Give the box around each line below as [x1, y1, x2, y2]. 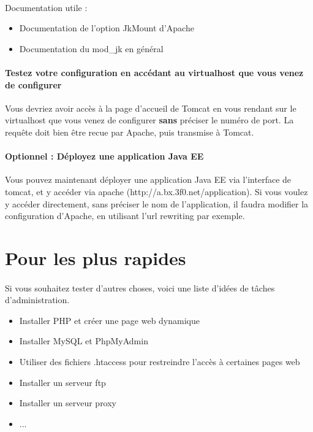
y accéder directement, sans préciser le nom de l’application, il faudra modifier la [5, 197, 309, 210]
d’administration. [5, 293, 70, 306]
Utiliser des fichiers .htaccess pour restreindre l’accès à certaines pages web [19, 355, 300, 368]
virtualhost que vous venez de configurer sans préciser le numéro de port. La [5, 114, 294, 126]
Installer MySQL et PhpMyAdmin [19, 334, 148, 347]
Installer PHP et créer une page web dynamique [19, 314, 200, 326]
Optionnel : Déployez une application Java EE [5, 150, 204, 163]
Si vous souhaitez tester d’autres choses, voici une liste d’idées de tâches [5, 281, 275, 294]
